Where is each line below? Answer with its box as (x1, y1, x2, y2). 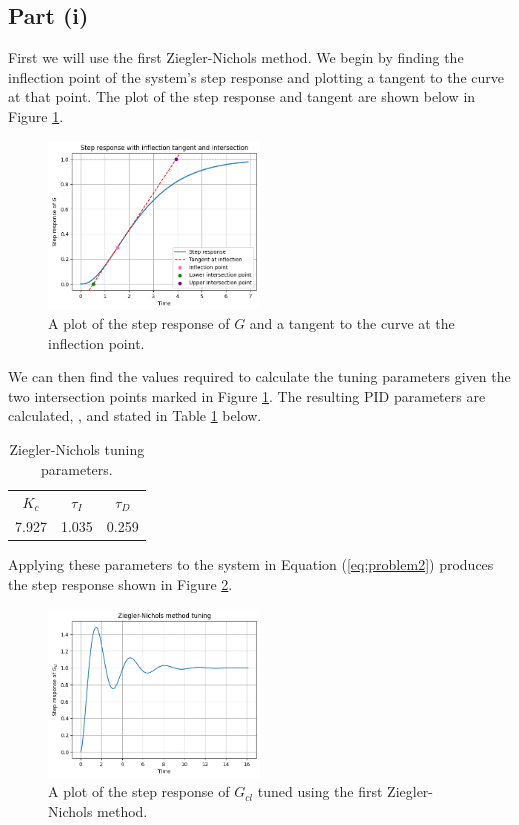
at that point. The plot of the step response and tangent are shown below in (8, 86, 476, 107)
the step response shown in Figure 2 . (8, 574, 233, 595)
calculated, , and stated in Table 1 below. (8, 405, 262, 426)
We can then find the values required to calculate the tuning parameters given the (8, 366, 511, 387)
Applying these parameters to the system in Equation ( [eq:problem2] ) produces (8, 554, 494, 575)
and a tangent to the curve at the (249, 313, 455, 334)
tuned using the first (257, 781, 383, 802)
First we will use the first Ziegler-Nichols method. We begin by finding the (8, 47, 464, 68)
